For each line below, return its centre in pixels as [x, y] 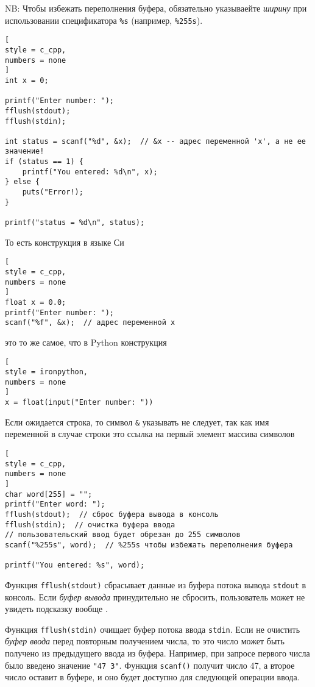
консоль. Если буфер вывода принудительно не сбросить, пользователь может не [155, 596]
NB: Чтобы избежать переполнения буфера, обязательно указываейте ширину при [156, 8]
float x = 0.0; [36, 302]
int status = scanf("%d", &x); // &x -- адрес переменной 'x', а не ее [155, 141]
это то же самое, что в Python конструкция [86, 342]
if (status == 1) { [44, 162]
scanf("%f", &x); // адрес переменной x [90, 323]
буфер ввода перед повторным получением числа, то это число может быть [145, 641]
